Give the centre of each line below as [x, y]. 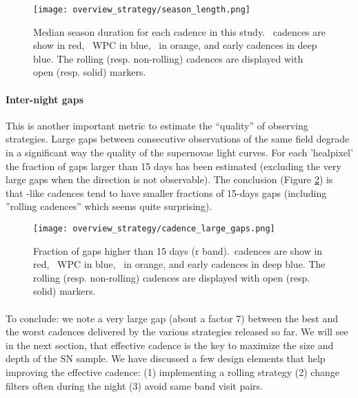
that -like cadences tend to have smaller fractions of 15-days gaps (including [166, 192]
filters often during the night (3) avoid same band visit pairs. [135, 385]
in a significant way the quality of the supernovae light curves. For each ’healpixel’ [179, 153]
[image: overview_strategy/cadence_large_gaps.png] [154, 228]
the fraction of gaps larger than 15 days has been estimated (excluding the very [173, 166]
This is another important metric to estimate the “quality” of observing [157, 125]
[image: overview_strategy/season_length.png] [142, 10]
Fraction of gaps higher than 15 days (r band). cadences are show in [178, 250]
